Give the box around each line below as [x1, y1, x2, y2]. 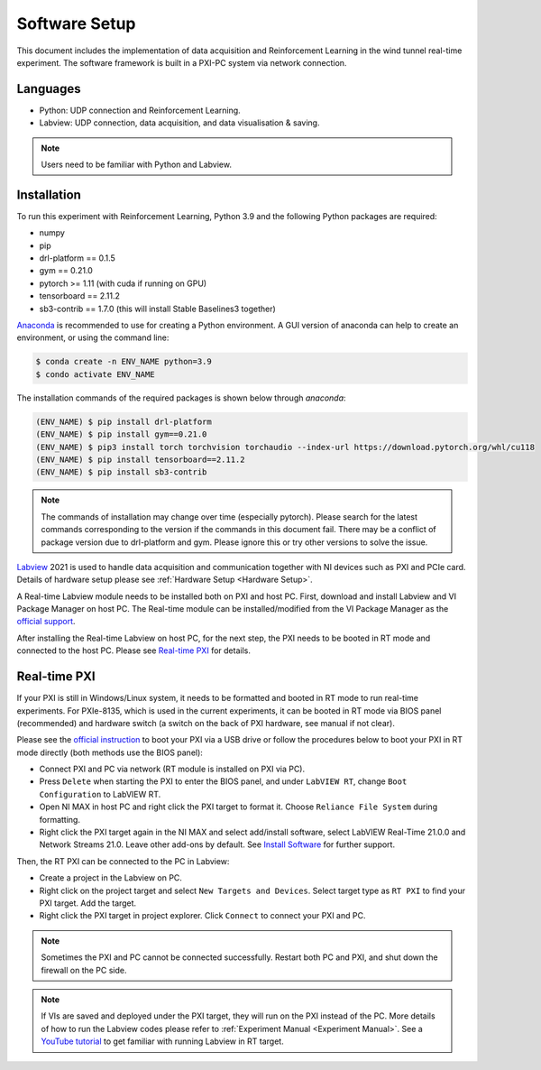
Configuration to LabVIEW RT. [39, 789, 161, 799]
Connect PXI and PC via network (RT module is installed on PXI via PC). [39, 763, 306, 775]
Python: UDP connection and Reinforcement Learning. [39, 105, 241, 115]
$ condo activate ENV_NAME [35, 369, 155, 379]
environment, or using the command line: [16, 332, 170, 343]
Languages [16, 81, 81, 97]
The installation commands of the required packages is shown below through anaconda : [16, 392, 346, 403]
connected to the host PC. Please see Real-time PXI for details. [16, 645, 252, 656]
